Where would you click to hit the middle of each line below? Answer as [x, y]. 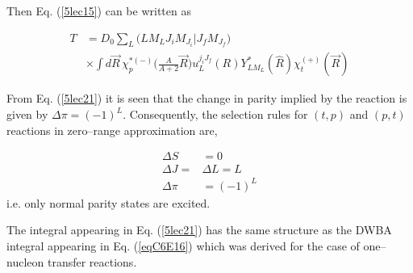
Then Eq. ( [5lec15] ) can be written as [99, 10]
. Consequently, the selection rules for [215, 114]
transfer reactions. [92, 261]
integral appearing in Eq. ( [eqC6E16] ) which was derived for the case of [183, 246]
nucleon [25, 261]
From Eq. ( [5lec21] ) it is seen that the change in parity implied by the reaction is [207, 98]
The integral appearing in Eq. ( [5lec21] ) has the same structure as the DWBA [199, 230]
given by [27, 114]
